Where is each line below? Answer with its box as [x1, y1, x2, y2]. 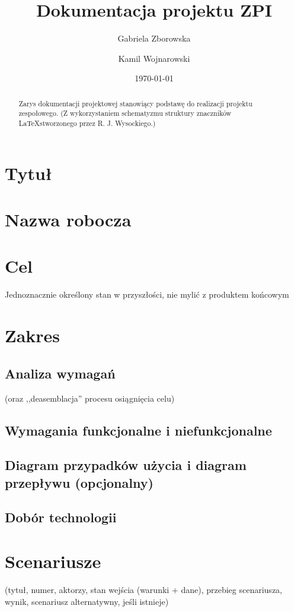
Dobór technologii [5, 508, 117, 526]
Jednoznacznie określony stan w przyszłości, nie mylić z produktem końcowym [5, 288, 289, 301]
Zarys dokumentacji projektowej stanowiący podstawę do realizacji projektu [18, 98, 253, 108]
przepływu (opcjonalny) [5, 473, 154, 491]
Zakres [5, 323, 60, 348]
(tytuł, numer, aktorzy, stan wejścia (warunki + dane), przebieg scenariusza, [5, 583, 282, 595]
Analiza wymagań [5, 364, 116, 382]
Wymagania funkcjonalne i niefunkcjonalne [5, 421, 272, 439]
